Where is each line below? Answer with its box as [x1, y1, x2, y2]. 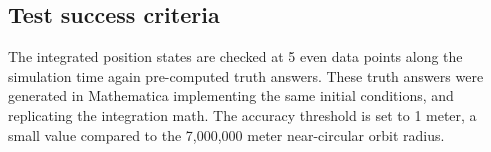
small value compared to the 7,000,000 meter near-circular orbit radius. [8, 124, 445, 145]
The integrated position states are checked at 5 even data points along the [8, 46, 463, 67]
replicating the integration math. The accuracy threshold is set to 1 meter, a [8, 104, 477, 125]
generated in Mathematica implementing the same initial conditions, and [8, 85, 454, 106]
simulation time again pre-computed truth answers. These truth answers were [8, 65, 484, 86]
